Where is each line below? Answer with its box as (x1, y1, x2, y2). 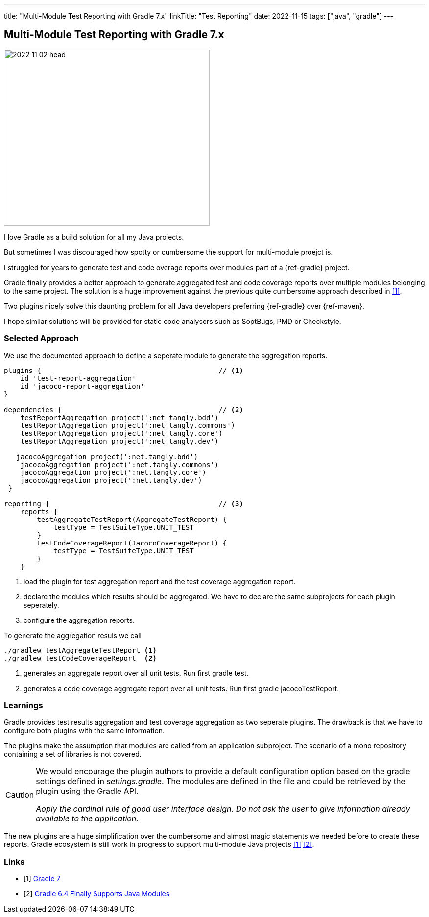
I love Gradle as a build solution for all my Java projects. (4, 232, 184, 241)
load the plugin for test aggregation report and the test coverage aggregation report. (24, 577, 296, 586)
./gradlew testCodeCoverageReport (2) (4, 654, 157, 662)
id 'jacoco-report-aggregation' (20, 382, 144, 390)
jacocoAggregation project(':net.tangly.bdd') (16, 452, 198, 461)
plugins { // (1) (4, 366, 243, 374)
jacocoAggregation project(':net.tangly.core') (20, 468, 207, 476)
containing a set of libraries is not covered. (4, 750, 142, 759)
